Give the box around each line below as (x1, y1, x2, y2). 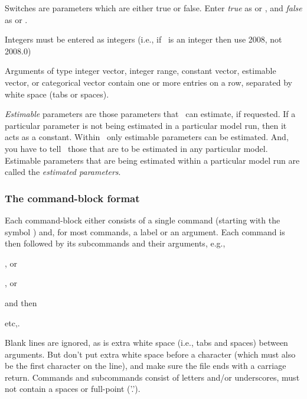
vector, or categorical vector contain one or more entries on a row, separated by (5, 76, 292, 88)
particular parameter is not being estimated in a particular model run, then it (5, 119, 287, 131)
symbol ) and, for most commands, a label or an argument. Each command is (5, 225, 285, 238)
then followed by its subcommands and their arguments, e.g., (5, 237, 226, 249)
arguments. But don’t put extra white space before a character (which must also (5, 348, 296, 360)
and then (5, 296, 37, 309)
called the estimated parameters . (5, 166, 121, 178)
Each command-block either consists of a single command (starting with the (5, 213, 280, 226)
